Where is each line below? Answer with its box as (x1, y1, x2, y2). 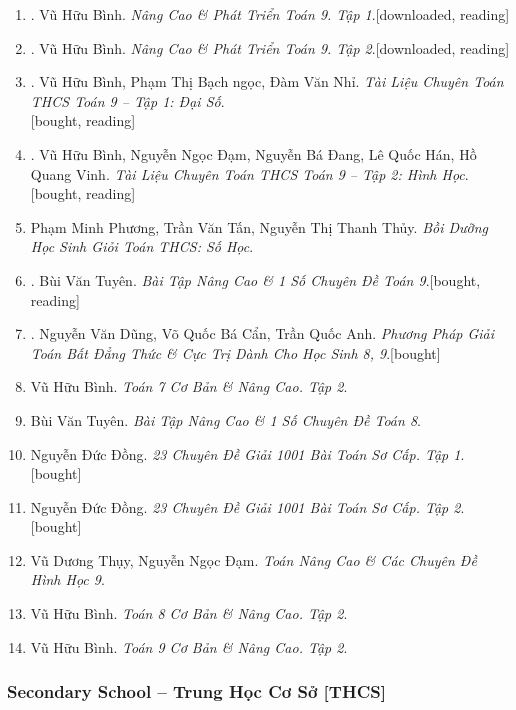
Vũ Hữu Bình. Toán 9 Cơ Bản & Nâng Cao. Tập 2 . (30, 636, 348, 657)
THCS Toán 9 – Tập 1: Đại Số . (30, 90, 225, 111)
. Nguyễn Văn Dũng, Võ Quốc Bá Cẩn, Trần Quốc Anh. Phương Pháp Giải (30, 323, 495, 344)
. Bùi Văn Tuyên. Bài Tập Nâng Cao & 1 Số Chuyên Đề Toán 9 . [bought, (30, 269, 481, 290)
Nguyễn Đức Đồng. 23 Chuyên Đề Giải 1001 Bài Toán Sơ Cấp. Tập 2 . (30, 496, 465, 517)
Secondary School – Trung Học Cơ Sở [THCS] (7, 679, 386, 704)
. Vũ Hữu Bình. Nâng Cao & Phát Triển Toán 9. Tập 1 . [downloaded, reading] (30, 4, 510, 24)
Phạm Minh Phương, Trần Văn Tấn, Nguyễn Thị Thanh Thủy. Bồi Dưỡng (30, 216, 489, 237)
